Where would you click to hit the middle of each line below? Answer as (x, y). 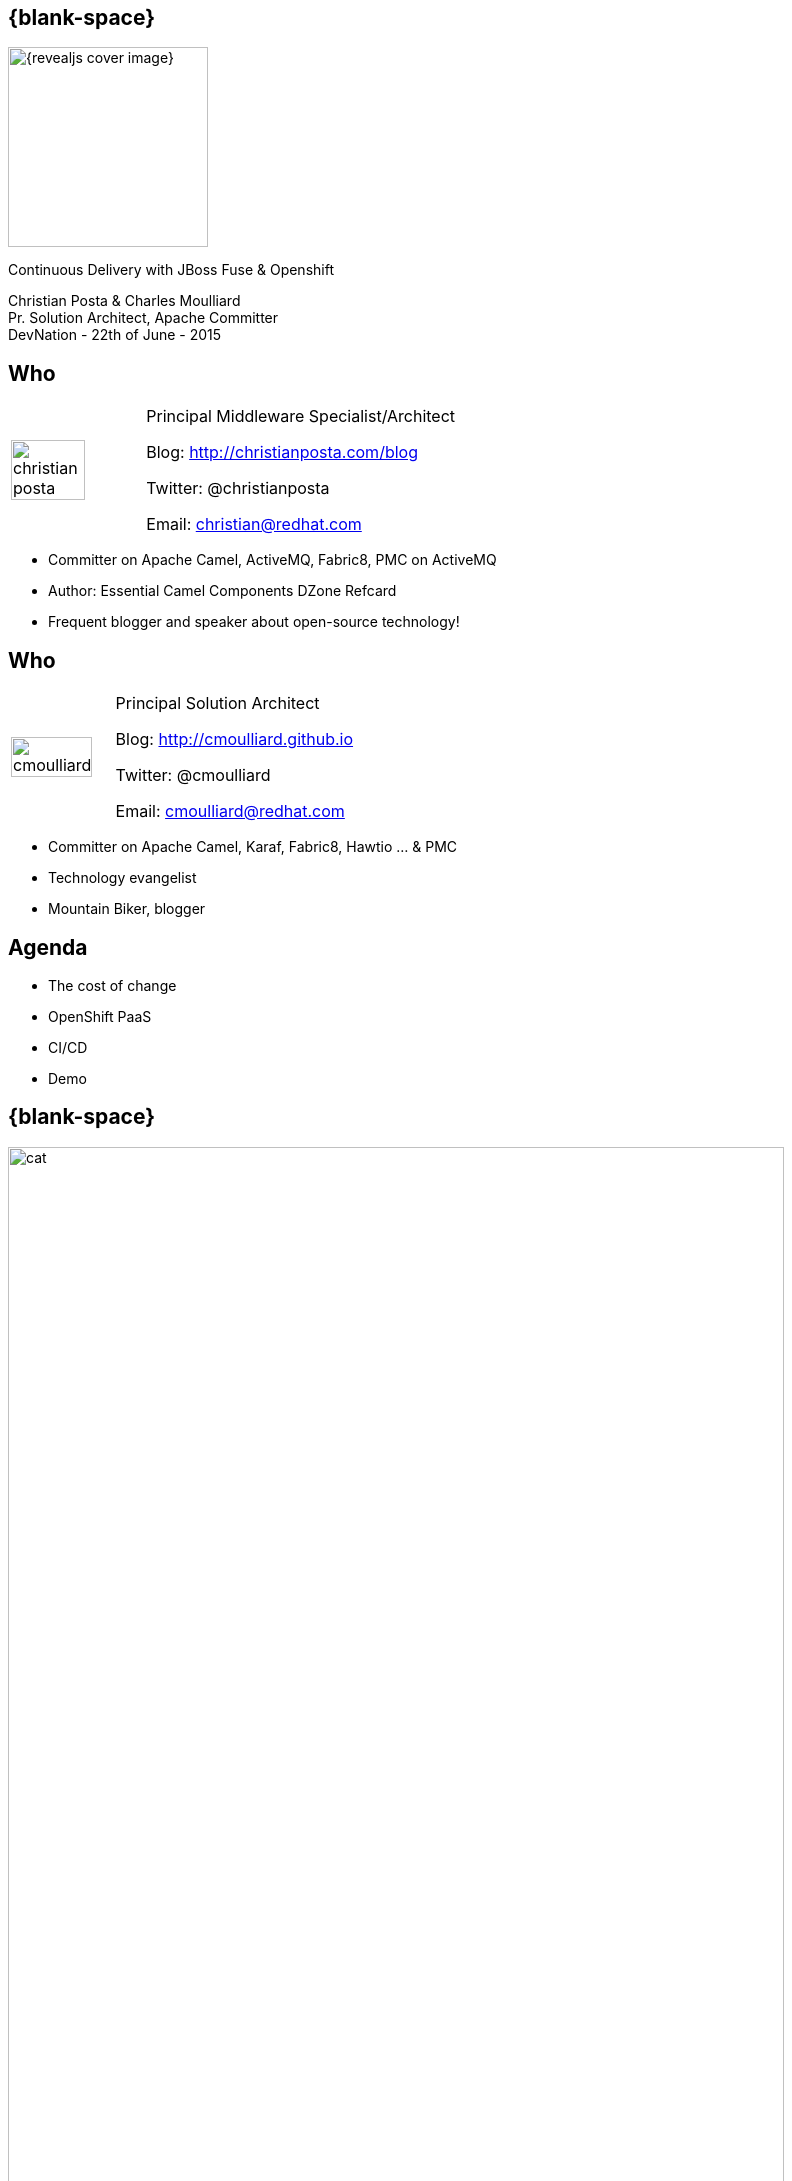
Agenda (48, 947)
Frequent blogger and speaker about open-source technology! (254, 622)
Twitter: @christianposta (238, 488)
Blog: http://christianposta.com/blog (282, 452)
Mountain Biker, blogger (127, 909)
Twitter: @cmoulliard (193, 775)
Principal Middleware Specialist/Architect (301, 416)
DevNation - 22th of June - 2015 (115, 335)
